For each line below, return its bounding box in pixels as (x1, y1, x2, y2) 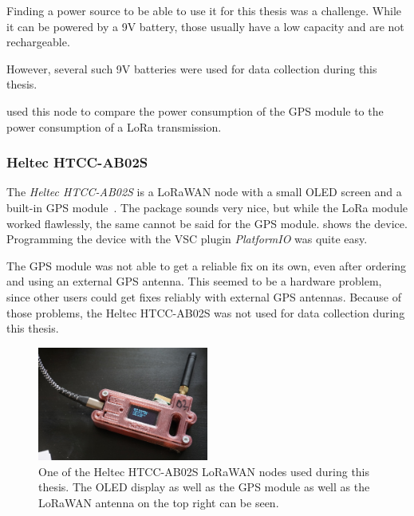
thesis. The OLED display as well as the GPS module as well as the (38, 479, 370, 495)
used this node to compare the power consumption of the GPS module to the (6, 102, 384, 119)
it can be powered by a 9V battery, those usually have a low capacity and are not (6, 18, 404, 34)
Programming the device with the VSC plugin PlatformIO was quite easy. (6, 230, 368, 247)
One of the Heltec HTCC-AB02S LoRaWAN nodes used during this (38, 463, 370, 479)
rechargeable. (6, 33, 70, 50)
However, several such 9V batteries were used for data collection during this (6, 60, 377, 77)
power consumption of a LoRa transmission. (6, 118, 222, 135)
